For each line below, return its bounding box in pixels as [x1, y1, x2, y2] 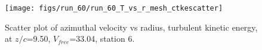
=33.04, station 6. [69, 32, 135, 45]
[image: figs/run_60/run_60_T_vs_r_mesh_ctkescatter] [5, 4, 223, 12]
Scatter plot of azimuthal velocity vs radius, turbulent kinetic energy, [5, 21, 258, 33]
